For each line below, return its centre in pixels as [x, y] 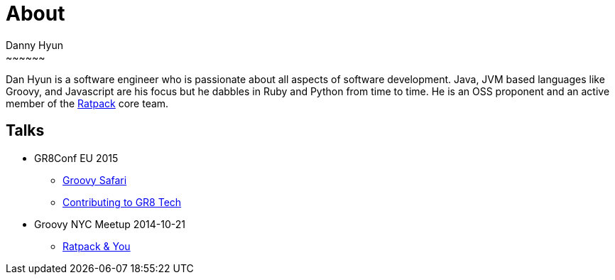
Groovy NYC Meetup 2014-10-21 [110, 224]
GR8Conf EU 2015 [76, 158]
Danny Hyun [34, 45]
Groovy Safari [95, 180]
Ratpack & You [97, 246]
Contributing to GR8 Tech [122, 202]
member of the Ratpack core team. [87, 103]
